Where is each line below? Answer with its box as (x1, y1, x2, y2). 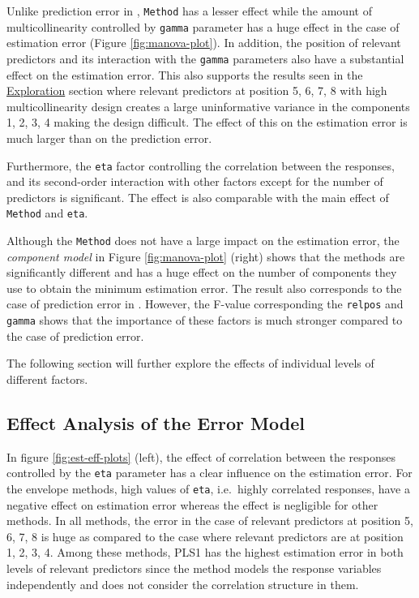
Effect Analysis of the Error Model (6, 410, 305, 435)
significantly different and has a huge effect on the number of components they (6, 264, 397, 281)
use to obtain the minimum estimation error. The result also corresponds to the (6, 279, 402, 296)
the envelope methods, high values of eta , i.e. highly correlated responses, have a (6, 480, 410, 497)
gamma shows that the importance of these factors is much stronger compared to (6, 312, 403, 329)
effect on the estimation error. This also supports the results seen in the (6, 66, 363, 83)
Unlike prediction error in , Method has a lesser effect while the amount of (6, 2, 372, 19)
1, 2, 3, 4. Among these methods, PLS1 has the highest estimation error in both (6, 544, 404, 561)
